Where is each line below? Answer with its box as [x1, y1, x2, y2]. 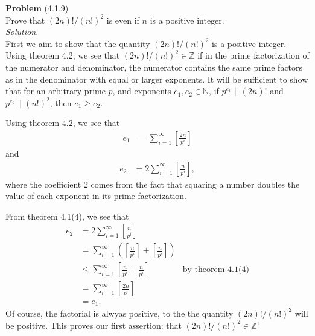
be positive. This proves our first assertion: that [5, 319, 182, 331]
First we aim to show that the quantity [5, 37, 150, 49]
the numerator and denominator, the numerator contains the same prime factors [5, 60, 303, 73]
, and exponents [112, 84, 171, 97]
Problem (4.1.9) [5, 2, 69, 14]
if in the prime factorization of [197, 49, 310, 62]
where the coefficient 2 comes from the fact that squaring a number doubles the [5, 177, 300, 190]
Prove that [5, 13, 45, 26]
